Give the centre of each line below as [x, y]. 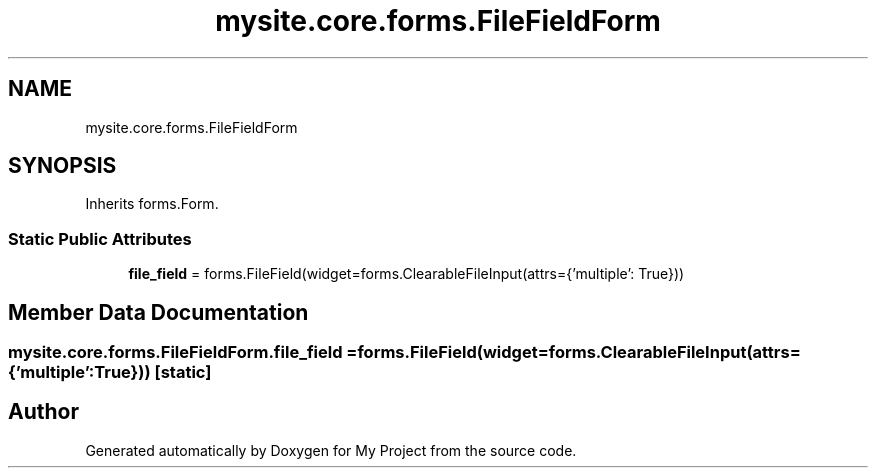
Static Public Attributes [100, 238]
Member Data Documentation [158, 312]
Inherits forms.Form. [152, 204]
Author [43, 412]
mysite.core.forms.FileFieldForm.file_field [175, 352]
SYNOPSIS [62, 166]
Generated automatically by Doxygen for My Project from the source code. [331, 450]
